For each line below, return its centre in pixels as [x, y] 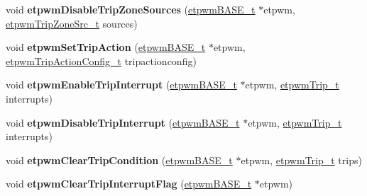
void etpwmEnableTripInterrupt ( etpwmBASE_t [121, 85]
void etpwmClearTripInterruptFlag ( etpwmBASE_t [129, 184]
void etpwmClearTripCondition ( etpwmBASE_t [119, 160]
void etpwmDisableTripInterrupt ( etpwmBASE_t [123, 122]
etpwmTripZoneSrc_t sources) [72, 23]
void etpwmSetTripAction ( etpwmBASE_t [106, 47]
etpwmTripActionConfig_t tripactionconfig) [101, 60]
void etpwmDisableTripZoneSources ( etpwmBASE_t [131, 9]
